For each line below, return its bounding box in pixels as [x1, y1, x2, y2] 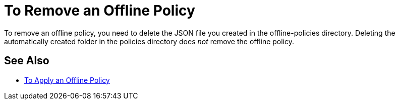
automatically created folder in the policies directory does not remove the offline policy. [4, 37, 295, 46]
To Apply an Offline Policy [24, 75, 110, 84]
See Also [4, 54, 49, 67]
